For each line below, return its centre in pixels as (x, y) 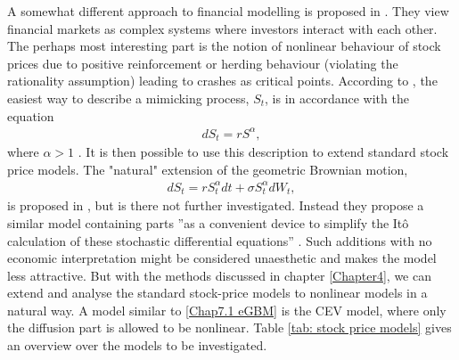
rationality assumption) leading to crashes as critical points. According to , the (222, 81)
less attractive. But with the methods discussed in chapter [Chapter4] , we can (219, 275)
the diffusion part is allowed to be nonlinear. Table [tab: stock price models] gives (229, 327)
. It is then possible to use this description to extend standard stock (263, 152)
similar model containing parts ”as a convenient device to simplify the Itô (208, 222)
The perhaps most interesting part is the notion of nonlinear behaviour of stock (224, 46)
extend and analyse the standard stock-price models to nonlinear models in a (217, 293)
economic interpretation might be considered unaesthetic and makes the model (222, 258)
